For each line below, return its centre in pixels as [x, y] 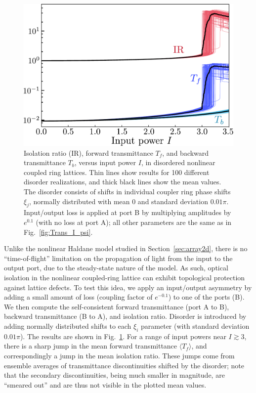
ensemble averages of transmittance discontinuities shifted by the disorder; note [124, 365]
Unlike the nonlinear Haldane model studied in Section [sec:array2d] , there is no [126, 248]
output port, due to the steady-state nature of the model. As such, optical [116, 268]
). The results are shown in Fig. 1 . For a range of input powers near [123, 336]
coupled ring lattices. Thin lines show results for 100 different [117, 172]
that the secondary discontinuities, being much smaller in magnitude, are [114, 375]
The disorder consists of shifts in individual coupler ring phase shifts [127, 192]
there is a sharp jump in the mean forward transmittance [91, 346]
